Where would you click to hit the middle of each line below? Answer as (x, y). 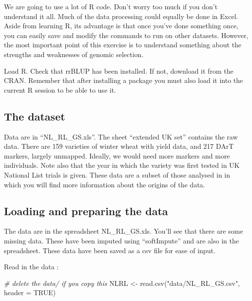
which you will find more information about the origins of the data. (105, 184)
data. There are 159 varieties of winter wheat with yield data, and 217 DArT (119, 146)
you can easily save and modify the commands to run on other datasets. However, (126, 35)
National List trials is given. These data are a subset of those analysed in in (117, 174)
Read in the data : (31, 267)
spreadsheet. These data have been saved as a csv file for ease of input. (110, 250)
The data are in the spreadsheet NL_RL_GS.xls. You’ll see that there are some (124, 231)
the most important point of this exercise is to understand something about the (123, 45)
